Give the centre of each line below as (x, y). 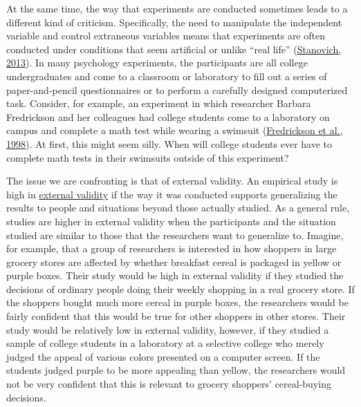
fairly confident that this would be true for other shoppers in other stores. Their (176, 316)
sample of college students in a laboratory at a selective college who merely (165, 343)
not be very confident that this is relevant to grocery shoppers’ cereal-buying (169, 384)
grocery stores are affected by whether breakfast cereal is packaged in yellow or (174, 262)
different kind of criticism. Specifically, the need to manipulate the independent (174, 22)
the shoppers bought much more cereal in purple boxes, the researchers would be (177, 302)
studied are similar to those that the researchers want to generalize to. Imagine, (175, 235)
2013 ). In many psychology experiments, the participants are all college (157, 63)
